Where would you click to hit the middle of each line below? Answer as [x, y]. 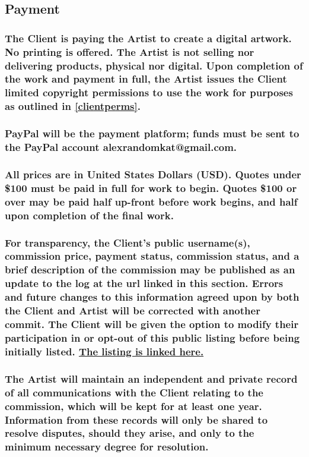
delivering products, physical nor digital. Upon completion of [154, 65]
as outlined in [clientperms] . [73, 106]
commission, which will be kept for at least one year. [133, 406]
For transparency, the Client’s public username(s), [128, 242]
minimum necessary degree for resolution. [107, 447]
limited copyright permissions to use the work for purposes [149, 92]
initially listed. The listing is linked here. [104, 351]
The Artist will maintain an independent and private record [151, 378]
